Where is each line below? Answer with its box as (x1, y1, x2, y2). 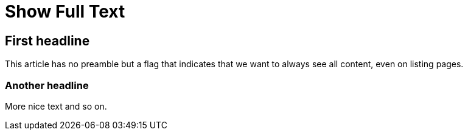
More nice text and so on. (5, 100, 107, 111)
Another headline (5, 79, 89, 91)
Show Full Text (5, 1, 125, 22)
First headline (5, 33, 90, 48)
